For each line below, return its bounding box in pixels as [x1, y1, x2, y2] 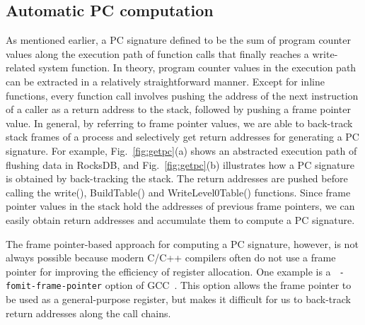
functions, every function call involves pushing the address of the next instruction [6, 88, 359, 102]
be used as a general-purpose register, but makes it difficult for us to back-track [6, 292, 351, 307]
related [6, 60, 36, 75]
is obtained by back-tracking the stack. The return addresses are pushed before [6, 171, 348, 186]
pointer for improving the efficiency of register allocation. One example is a [6, 264, 331, 278]
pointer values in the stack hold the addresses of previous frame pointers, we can [6, 199, 355, 213]
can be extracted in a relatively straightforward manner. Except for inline [6, 73, 325, 88]
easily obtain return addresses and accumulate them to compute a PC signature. [6, 212, 355, 227]
